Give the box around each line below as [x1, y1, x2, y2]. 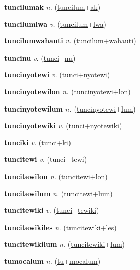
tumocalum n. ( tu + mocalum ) [4, 255, 101, 266]
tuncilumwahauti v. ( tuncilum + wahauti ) [4, 35, 136, 46]
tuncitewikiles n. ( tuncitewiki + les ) [4, 222, 117, 232]
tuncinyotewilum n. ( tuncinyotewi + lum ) [4, 103, 136, 114]
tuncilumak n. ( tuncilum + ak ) [4, 2, 101, 12]
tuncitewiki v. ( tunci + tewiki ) [4, 205, 99, 215]
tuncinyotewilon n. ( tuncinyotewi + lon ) [4, 86, 131, 96]
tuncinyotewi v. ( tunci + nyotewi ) [4, 69, 110, 80]
